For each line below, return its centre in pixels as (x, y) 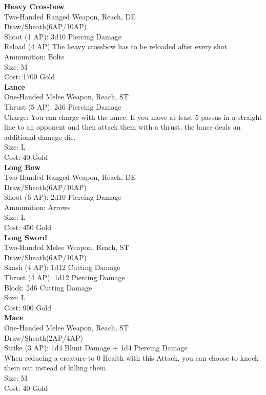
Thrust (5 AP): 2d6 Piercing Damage (63, 106)
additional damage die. (40, 137)
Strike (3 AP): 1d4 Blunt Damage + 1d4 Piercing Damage (96, 348)
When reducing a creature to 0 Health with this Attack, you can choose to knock (131, 357)
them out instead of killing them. (56, 368)
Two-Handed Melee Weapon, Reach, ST (67, 247)
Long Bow (22, 167)
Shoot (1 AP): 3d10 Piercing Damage (63, 36)
